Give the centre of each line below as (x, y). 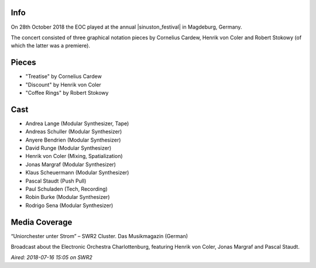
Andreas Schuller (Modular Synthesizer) (74, 132)
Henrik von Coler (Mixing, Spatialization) (74, 156)
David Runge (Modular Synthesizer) (68, 148)
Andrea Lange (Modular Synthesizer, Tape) (77, 123)
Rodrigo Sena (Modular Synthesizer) (69, 205)
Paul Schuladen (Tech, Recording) (66, 189)
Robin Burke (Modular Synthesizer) (68, 197)
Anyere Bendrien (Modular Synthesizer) (73, 140)
